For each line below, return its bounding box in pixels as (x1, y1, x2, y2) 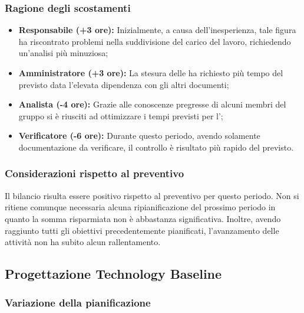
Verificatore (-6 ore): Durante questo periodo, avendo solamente (18, 129, 260, 142)
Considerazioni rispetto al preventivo (5, 166, 184, 181)
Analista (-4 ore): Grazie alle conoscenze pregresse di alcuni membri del (18, 98, 286, 110)
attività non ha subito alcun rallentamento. (5, 236, 161, 248)
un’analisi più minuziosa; (18, 47, 108, 59)
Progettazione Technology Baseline (5, 265, 222, 283)
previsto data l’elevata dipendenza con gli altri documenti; (18, 78, 229, 90)
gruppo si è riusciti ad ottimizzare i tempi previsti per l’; (18, 109, 223, 122)
